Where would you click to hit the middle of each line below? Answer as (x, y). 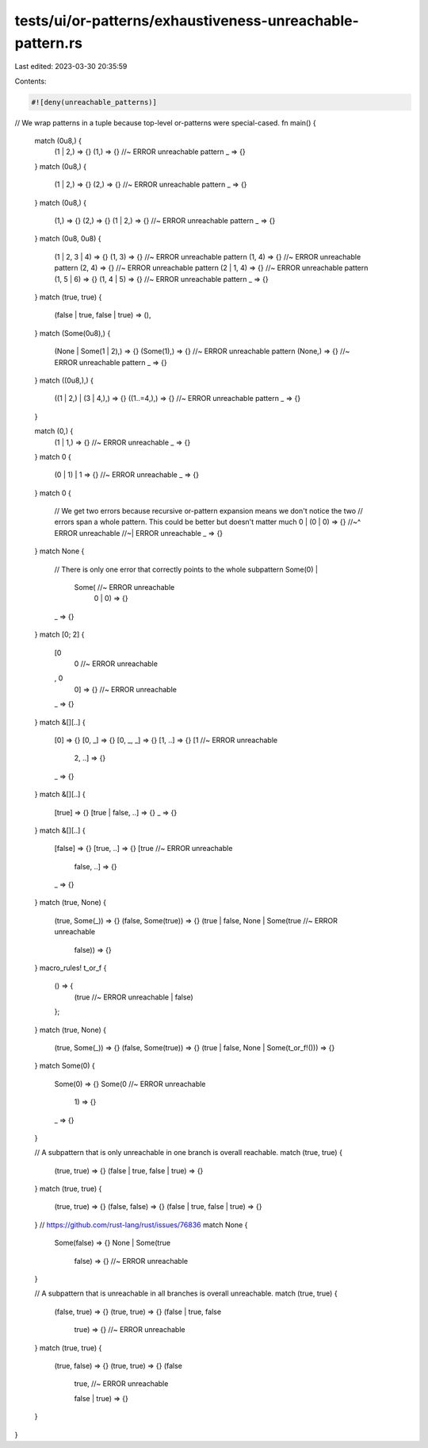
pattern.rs (49, 43)
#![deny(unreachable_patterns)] (94, 102)
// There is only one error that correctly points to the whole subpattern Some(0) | (186, 569)
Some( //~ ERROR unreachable (124, 587)
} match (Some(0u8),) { (73, 333)
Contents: (31, 81)
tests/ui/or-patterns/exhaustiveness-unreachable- (187, 21)
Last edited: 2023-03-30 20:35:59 (71, 67)
